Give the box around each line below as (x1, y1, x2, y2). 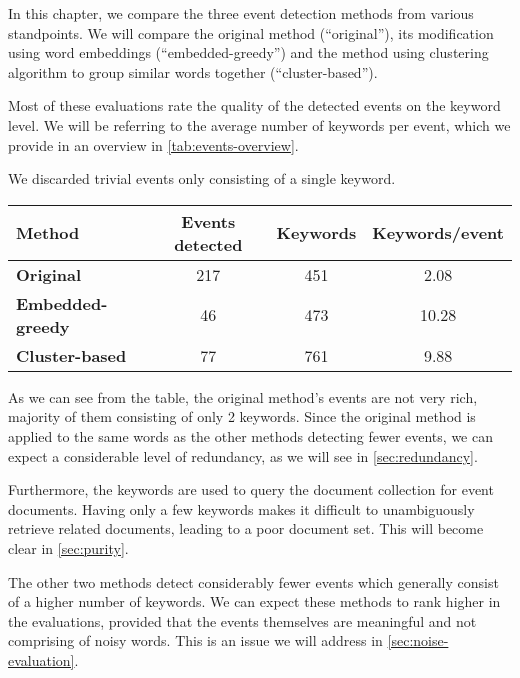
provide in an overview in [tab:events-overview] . (8, 134, 299, 155)
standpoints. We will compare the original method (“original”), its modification (8, 22, 494, 43)
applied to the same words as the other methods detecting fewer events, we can (8, 425, 493, 446)
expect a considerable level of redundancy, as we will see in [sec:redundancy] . (8, 445, 478, 466)
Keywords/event (372, 221, 504, 245)
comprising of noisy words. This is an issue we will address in (8, 630, 383, 651)
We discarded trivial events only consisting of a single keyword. (8, 168, 396, 189)
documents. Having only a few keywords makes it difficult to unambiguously (8, 498, 475, 519)
